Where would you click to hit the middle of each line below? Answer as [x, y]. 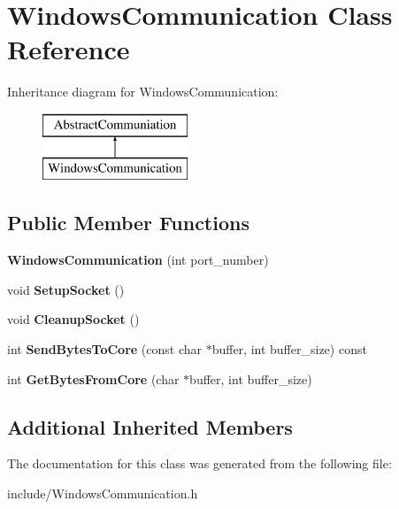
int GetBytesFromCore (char [93, 378]
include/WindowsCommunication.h [103, 494]
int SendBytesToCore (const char [104, 349]
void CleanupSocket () [73, 319]
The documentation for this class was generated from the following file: [199, 463]
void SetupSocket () [66, 289]
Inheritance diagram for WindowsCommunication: [143, 92]
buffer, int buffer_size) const [289, 349]
